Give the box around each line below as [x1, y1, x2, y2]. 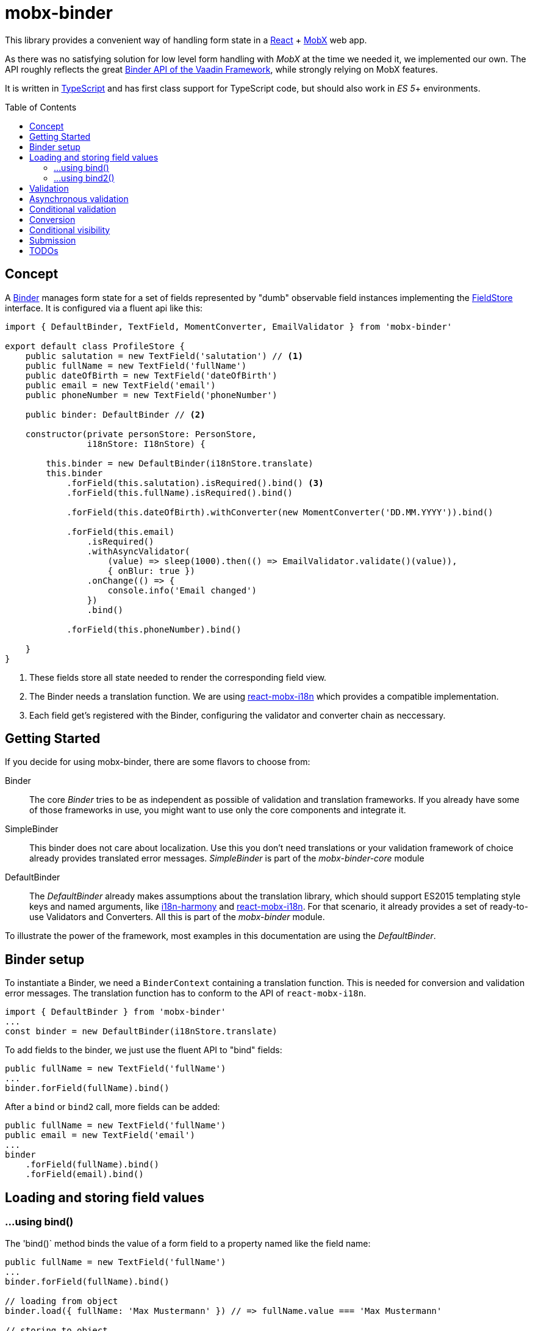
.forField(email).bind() [25, 1169, 144, 1180]
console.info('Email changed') [107, 585, 257, 595]
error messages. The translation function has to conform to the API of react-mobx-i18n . [5, 988, 367, 999]
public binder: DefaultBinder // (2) [25, 409, 206, 419]
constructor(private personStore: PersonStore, [25, 429, 257, 439]
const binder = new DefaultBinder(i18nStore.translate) [5, 1026, 277, 1037]
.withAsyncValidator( [87, 546, 190, 556]
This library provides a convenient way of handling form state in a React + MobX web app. [5, 34, 367, 45]
